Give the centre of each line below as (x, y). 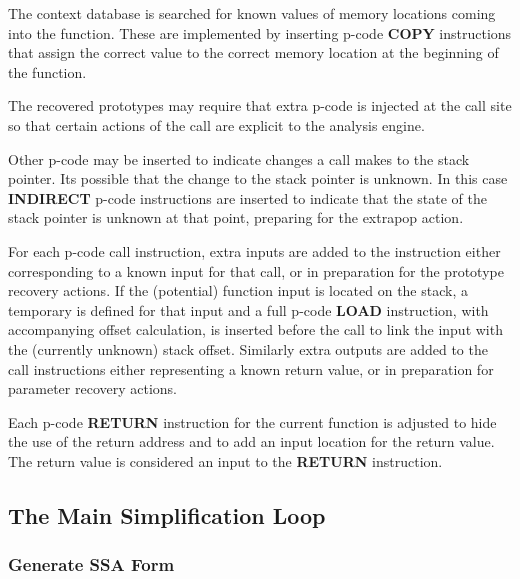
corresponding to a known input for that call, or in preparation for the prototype (256, 270)
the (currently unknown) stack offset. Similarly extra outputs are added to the (248, 348)
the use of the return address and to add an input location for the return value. (251, 441)
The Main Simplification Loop (167, 514)
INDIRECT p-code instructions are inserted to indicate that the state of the (247, 197)
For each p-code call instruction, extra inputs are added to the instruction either (254, 250)
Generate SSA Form (91, 564)
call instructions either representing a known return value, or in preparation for (251, 368)
